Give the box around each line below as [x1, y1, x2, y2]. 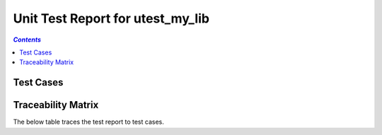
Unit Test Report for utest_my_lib [13, 11, 210, 26]
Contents [13, 35, 42, 44]
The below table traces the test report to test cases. [13, 117, 164, 127]
